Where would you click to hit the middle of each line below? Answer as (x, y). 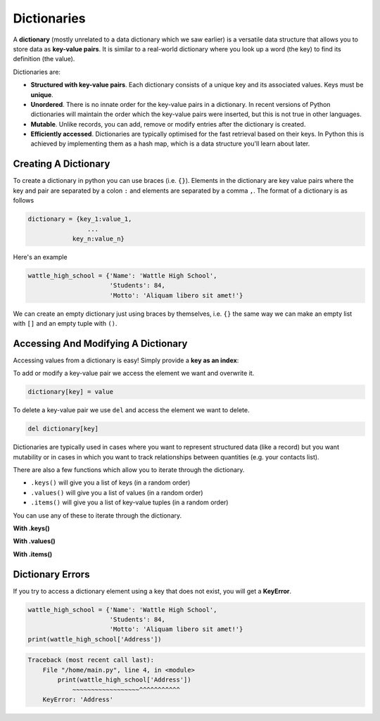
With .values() (34, 541)
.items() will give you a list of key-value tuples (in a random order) (129, 502)
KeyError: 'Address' (78, 699)
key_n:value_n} (98, 238)
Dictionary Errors (51, 574)
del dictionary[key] (63, 429)
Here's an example (40, 257)
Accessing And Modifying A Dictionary (100, 344)
